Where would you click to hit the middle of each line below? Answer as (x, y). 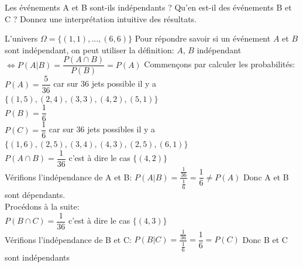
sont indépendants (37, 257)
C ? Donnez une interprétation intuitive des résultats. (101, 18)
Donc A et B (266, 177)
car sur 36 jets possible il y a (105, 83)
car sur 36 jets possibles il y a (102, 129)
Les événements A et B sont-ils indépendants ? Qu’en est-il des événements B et (148, 7)
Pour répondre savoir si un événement (203, 38)
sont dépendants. (35, 195)
